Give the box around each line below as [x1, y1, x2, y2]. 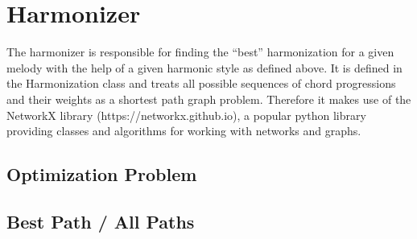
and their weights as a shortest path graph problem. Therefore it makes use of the [6, 90, 411, 107]
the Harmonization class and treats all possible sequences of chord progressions [6, 75, 396, 92]
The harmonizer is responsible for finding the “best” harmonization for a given [6, 43, 394, 60]
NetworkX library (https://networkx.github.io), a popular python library [6, 106, 366, 123]
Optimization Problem [6, 162, 197, 187]
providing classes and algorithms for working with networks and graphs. [6, 122, 361, 139]
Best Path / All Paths [6, 208, 195, 233]
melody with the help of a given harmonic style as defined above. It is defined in [6, 59, 403, 76]
